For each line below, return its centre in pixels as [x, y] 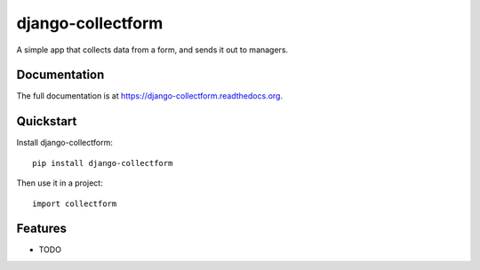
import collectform [75, 203]
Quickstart [47, 121]
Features [41, 229]
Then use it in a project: [60, 183]
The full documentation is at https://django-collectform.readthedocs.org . [150, 96]
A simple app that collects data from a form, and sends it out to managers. [152, 50]
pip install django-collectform [103, 163]
